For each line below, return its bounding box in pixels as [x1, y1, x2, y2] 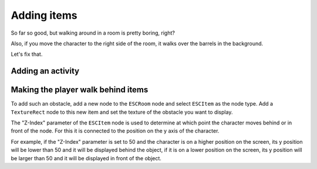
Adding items [11, 9, 77, 22]
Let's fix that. [11, 50, 43, 58]
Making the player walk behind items [11, 85, 149, 95]
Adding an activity [11, 66, 79, 76]
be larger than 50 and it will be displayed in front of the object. [11, 154, 161, 161]
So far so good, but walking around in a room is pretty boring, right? [11, 29, 176, 36]
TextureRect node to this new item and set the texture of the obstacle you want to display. [11, 109, 233, 116]
